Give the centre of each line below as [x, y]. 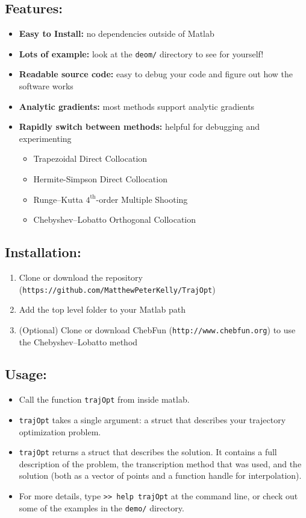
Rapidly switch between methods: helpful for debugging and [139, 126]
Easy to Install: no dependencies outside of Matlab [117, 34]
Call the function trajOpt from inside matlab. [104, 399]
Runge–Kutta [58, 199]
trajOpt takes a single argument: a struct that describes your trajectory [152, 419]
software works [46, 86]
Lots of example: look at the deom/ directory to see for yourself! [141, 53]
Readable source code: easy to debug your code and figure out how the [156, 74]
